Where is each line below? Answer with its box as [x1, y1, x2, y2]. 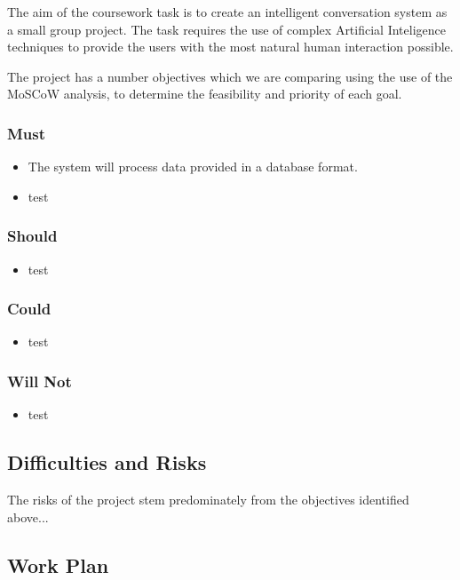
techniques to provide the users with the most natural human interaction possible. [7, 37, 454, 56]
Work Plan [7, 551, 109, 578]
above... [7, 507, 49, 526]
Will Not [7, 369, 72, 392]
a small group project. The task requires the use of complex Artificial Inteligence [7, 20, 446, 38]
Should [7, 225, 58, 247]
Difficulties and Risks [7, 449, 207, 476]
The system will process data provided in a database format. [28, 157, 358, 176]
